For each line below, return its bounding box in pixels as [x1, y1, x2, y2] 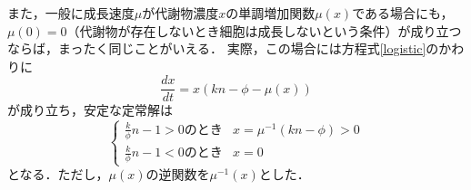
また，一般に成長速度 [7, 4, 135, 22]
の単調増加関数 [225, 4, 316, 22]
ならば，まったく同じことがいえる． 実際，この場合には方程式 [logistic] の [7, 39, 439, 58]
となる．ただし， [7, 165, 109, 184]
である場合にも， [352, 4, 454, 22]
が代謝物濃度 [142, 4, 219, 22]
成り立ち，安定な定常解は [19, 100, 173, 119]
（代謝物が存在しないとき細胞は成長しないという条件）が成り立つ [66, 21, 462, 40]
